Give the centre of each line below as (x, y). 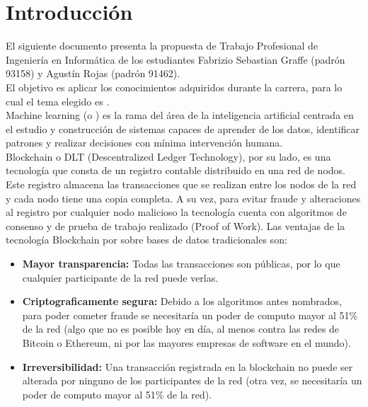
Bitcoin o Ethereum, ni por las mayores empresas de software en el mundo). (186, 343)
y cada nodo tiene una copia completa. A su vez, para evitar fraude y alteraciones (183, 198)
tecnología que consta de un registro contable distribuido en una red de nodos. (176, 170)
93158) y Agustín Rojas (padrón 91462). (93, 73)
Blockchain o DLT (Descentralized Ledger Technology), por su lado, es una (168, 156)
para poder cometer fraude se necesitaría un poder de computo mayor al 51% (190, 315)
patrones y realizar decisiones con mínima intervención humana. (144, 143)
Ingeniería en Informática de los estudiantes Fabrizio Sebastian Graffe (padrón (176, 59)
